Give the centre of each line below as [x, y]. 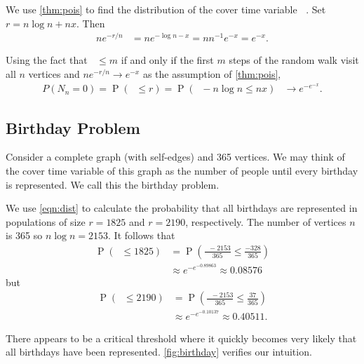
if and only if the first [167, 60]
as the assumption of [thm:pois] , [212, 73]
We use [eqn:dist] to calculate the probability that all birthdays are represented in [182, 208]
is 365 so [24, 235]
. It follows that [142, 235]
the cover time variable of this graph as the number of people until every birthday [182, 170]
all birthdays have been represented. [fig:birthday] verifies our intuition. [159, 352]
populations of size [46, 221]
